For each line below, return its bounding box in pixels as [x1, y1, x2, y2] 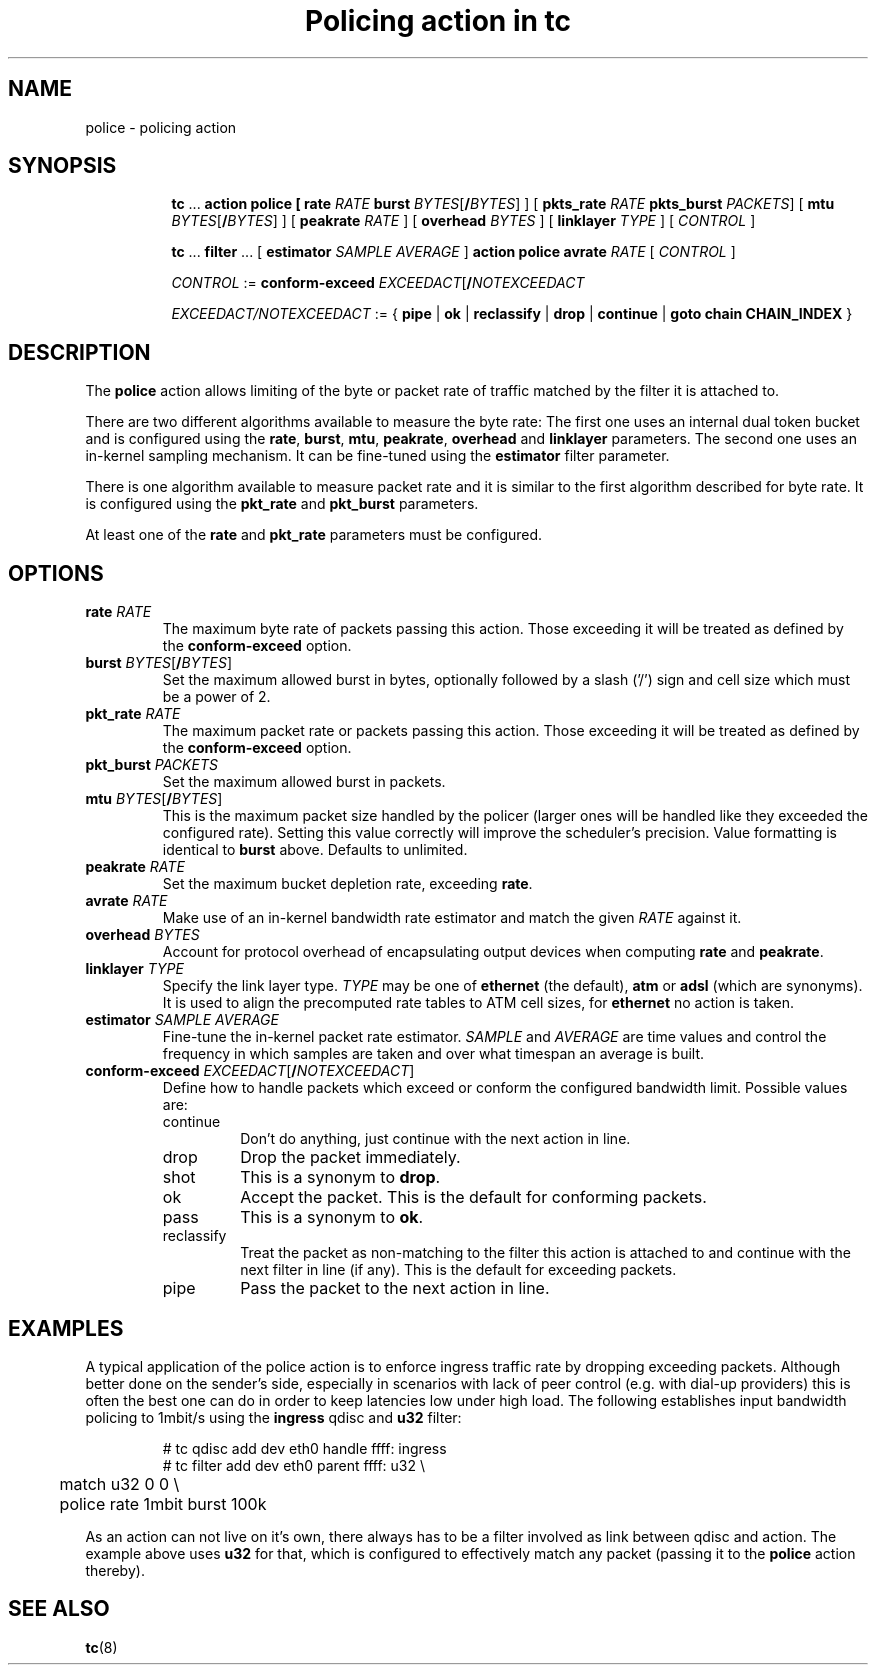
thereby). [85, 1561, 145, 1579]
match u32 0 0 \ [59, 1473, 180, 1494]
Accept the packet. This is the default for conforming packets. [240, 1187, 707, 1208]
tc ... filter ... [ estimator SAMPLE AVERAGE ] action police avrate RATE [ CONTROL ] [171, 243, 736, 261]
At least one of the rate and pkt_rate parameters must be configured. [85, 526, 543, 544]
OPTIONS [8, 560, 104, 586]
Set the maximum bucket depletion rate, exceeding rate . [162, 875, 533, 893]
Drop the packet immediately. [240, 1147, 461, 1168]
